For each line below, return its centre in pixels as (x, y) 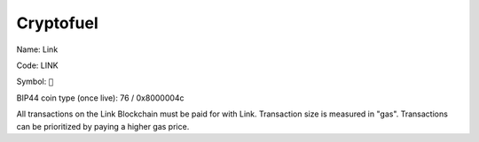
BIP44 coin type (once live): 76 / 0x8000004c (101, 98)
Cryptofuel (58, 23)
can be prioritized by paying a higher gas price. (103, 126)
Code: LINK (37, 65)
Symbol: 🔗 (35, 82)
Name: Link (37, 49)
